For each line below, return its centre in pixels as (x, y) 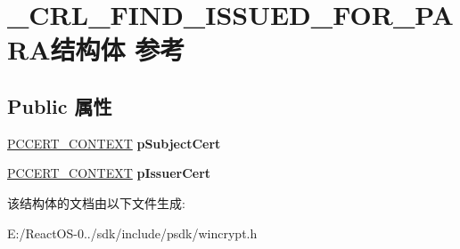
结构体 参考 (118, 49)
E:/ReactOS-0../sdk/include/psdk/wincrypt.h (132, 233)
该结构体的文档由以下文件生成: (96, 202)
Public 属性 (60, 105)
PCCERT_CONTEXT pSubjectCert (114, 143)
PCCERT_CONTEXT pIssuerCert (109, 173)
